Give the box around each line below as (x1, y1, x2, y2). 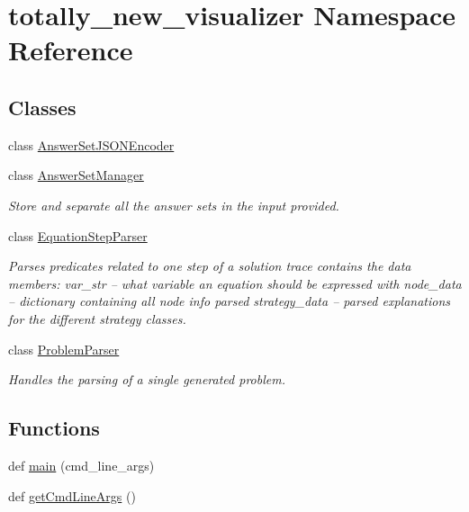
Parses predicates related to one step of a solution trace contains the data (8, 256, 411, 275)
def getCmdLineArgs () (8, 486, 136, 505)
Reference (8, 31, 133, 68)
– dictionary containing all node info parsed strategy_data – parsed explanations (8, 292, 451, 310)
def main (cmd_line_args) (8, 455, 155, 474)
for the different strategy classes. (8, 309, 186, 328)
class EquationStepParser (8, 226, 148, 245)
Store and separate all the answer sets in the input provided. (8, 195, 339, 214)
